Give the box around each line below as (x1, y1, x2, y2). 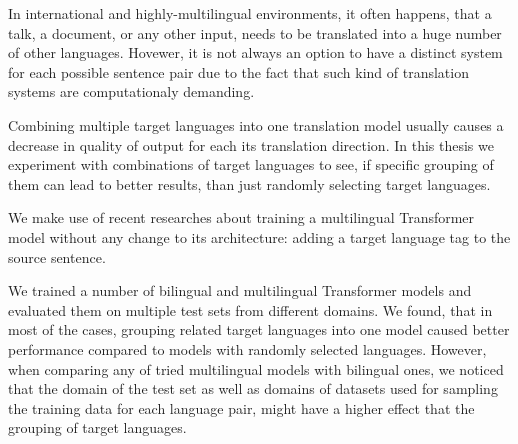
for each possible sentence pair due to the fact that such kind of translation (8, 61, 469, 82)
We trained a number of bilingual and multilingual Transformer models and (8, 280, 472, 301)
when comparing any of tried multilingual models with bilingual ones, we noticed (8, 358, 504, 379)
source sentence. (8, 246, 106, 267)
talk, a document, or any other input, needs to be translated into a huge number (8, 22, 502, 43)
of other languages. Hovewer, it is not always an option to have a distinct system (8, 42, 503, 63)
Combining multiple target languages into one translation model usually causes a (8, 114, 504, 135)
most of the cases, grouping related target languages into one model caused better (8, 319, 510, 340)
